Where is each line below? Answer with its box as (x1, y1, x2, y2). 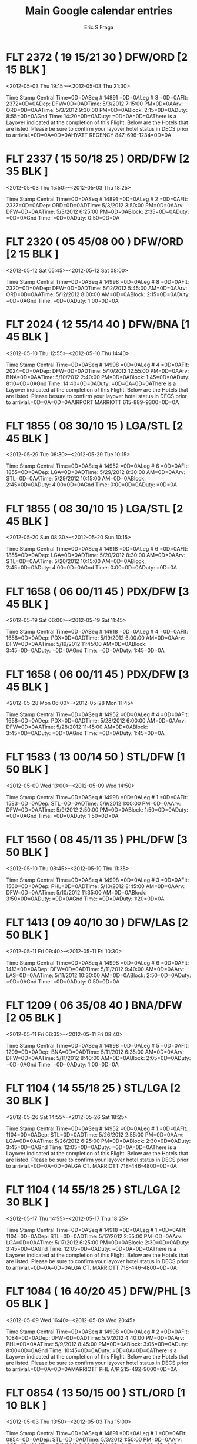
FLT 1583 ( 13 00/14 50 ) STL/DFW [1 (6, 750, 185, 764)
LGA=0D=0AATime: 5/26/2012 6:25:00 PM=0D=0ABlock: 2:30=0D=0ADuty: (6, 1137, 191, 1144)
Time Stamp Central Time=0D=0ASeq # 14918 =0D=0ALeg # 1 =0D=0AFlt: (6, 1226, 187, 1233)
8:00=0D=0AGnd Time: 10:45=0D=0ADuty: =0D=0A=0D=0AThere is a (6, 1347, 178, 1354)
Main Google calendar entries (25, 4, 173, 18)
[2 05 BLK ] (6, 1011, 62, 1025)
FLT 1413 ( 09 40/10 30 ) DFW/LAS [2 (6, 916, 188, 929)
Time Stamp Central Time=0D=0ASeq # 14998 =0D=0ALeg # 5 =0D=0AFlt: (6, 1042, 189, 1049)
